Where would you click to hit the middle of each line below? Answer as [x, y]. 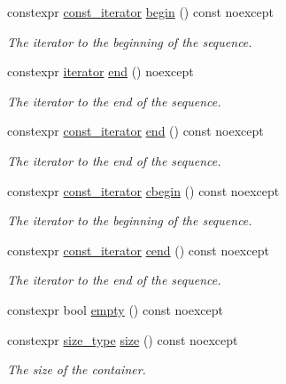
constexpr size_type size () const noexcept [123, 339]
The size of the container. [77, 369]
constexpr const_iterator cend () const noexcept [138, 250]
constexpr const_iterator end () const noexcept [135, 131]
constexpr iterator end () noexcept [100, 71]
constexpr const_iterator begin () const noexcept [141, 12]
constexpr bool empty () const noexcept [116, 309]
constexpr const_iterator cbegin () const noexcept [143, 190]
